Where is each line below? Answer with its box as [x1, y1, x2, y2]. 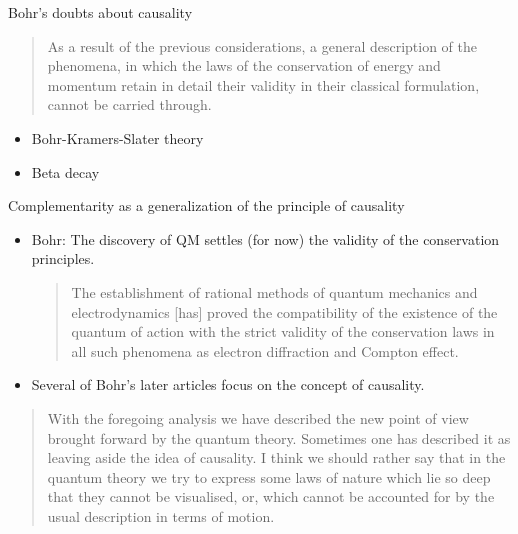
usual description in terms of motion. [47, 505, 275, 526]
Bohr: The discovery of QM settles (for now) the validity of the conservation [31, 228, 500, 249]
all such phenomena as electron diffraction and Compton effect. [71, 340, 459, 361]
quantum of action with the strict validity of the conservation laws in [71, 321, 495, 342]
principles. [31, 248, 95, 269]
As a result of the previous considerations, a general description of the [47, 35, 478, 56]
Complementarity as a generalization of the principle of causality [8, 195, 405, 216]
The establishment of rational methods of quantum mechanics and [71, 281, 478, 302]
